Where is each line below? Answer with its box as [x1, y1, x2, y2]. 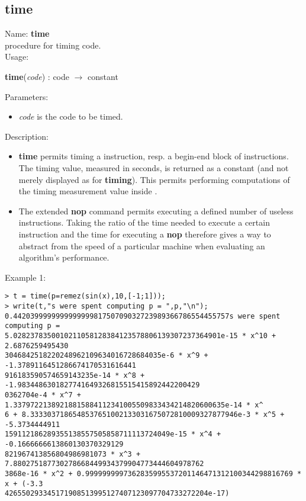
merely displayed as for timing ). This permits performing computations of [18, 173, 290, 185]
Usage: [5, 50, 29, 63]
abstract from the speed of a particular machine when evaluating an [18, 239, 265, 252]
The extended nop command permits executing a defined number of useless [18, 204, 294, 217]
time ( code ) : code [5, 70, 70, 82]
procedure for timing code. [5, 38, 101, 51]
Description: [5, 130, 49, 142]
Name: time [5, 27, 50, 40]
